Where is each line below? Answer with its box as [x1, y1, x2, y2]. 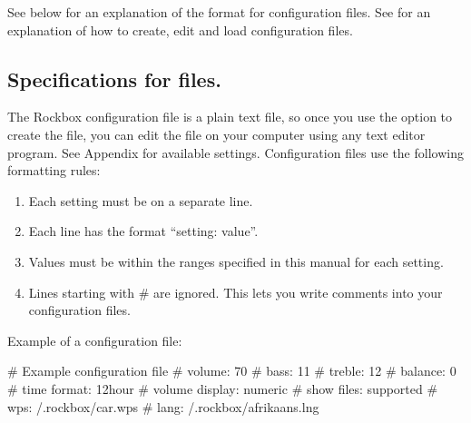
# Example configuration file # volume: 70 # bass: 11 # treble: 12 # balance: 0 [7, 361, 456, 380]
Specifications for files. [7, 64, 221, 93]
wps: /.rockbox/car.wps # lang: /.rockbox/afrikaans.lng [7, 397, 319, 416]
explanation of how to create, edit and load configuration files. [7, 20, 353, 39]
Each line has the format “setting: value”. [28, 221, 259, 241]
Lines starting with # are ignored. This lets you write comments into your [28, 282, 443, 301]
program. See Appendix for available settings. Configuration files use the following [7, 143, 464, 162]
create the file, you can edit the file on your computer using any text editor [7, 124, 426, 143]
